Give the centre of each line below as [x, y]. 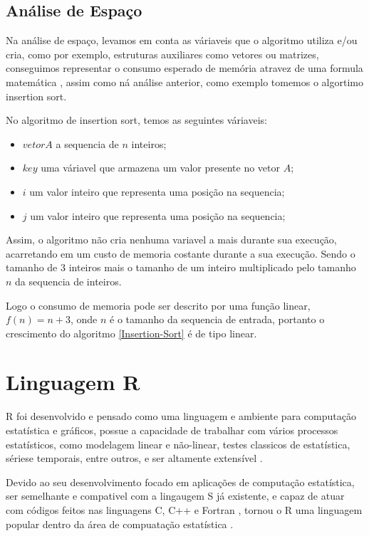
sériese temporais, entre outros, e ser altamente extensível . [134, 458]
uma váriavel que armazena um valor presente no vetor [161, 168]
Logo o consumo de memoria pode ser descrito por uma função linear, [158, 305]
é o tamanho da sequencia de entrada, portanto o [217, 319]
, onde [84, 319]
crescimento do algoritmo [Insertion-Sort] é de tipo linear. [131, 333]
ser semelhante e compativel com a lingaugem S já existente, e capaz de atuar [175, 496]
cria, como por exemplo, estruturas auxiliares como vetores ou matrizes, [162, 54]
